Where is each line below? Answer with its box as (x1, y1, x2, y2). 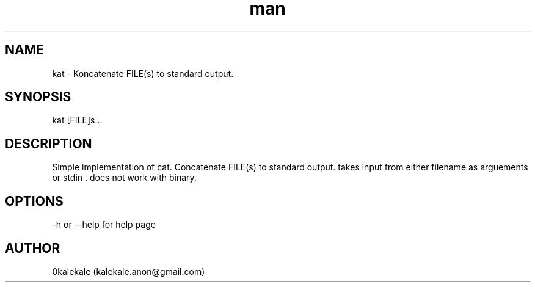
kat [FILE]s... (52, 115, 103, 126)
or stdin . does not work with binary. (52, 172, 197, 183)
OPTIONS (5, 193, 64, 209)
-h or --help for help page (52, 219, 156, 230)
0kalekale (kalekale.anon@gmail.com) (52, 266, 205, 277)
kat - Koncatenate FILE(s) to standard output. (52, 68, 234, 79)
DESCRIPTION (5, 136, 92, 151)
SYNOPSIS (5, 89, 71, 105)
